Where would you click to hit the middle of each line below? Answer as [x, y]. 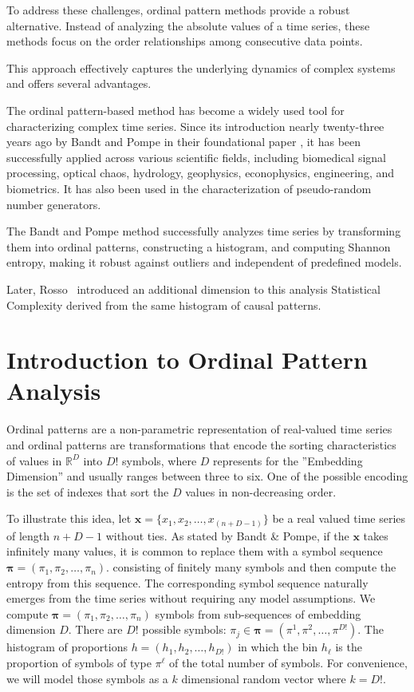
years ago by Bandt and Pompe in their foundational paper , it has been [184, 142]
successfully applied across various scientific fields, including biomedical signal [196, 157]
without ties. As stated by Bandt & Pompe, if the [227, 535]
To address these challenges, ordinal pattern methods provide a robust [178, 10]
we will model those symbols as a [87, 678]
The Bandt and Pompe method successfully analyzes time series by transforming [204, 231]
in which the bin [278, 647]
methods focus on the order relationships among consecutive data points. [185, 41]
